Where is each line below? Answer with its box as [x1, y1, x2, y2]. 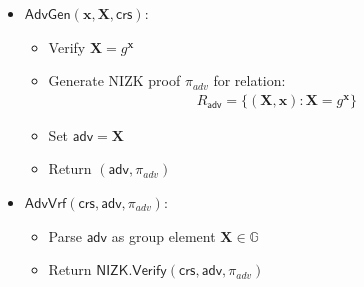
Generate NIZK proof [48, 70, 181, 91]
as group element [111, 225, 216, 246]
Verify [48, 36, 86, 57]
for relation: [213, 70, 286, 91]
